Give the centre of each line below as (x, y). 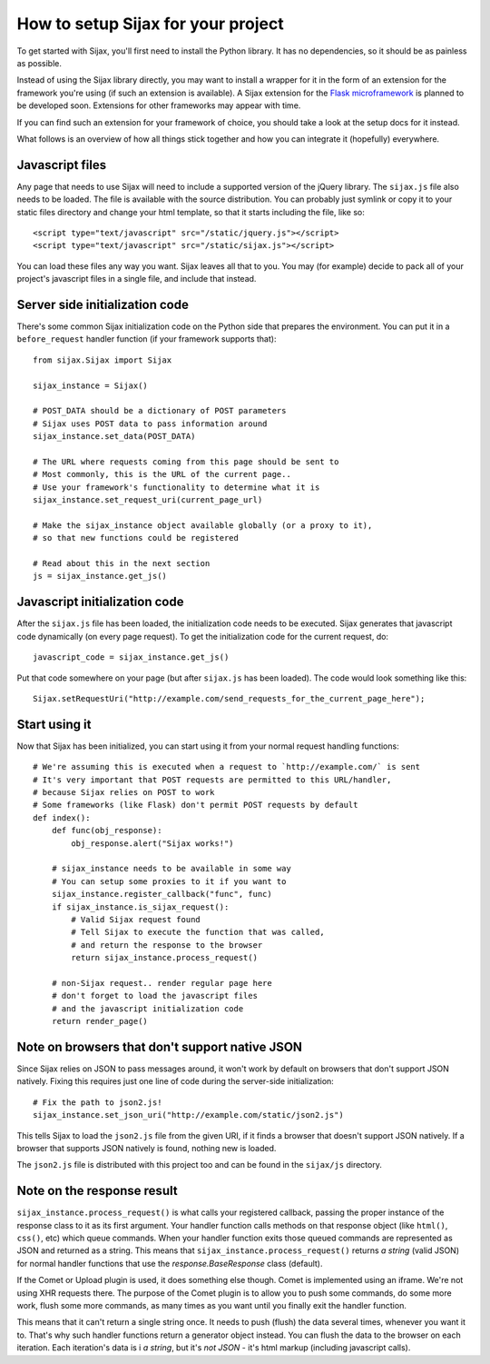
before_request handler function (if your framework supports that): (147, 339)
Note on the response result (97, 1191)
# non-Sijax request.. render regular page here (162, 983)
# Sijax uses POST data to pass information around (150, 423)
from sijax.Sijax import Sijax (103, 360)
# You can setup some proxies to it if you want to (169, 881)
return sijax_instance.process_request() (165, 958)
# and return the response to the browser (167, 945)
